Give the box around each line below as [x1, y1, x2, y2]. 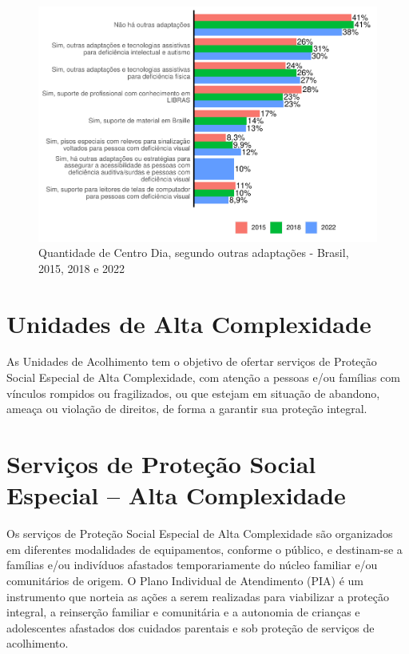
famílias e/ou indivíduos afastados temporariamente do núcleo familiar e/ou [6, 556, 378, 573]
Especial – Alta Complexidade [6, 479, 346, 512]
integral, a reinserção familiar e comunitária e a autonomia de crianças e [6, 604, 360, 620]
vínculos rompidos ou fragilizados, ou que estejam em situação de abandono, [6, 384, 380, 401]
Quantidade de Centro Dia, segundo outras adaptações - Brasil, [38, 244, 349, 261]
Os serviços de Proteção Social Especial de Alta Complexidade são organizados [6, 525, 393, 542]
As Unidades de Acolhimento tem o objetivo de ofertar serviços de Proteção [6, 353, 377, 370]
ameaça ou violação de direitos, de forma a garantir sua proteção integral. [6, 400, 367, 417]
